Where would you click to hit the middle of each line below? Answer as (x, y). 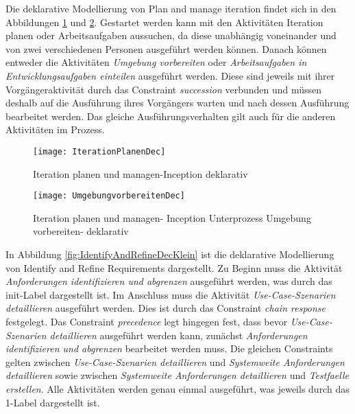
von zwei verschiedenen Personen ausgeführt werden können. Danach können (166, 48)
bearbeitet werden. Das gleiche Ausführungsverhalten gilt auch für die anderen (171, 116)
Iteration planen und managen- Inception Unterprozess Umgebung (172, 217)
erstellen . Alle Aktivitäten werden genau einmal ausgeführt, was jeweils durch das (177, 388)
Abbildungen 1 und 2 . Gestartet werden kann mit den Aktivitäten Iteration (164, 22)
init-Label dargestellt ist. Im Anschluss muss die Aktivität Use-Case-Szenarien (171, 294)
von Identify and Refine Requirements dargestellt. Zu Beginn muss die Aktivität (174, 267)
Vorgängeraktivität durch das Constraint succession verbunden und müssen (164, 89)
